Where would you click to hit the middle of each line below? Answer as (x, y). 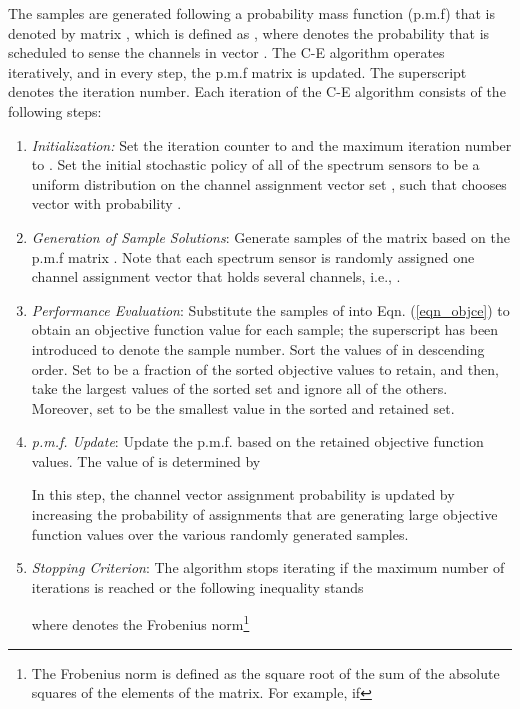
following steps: (55, 110)
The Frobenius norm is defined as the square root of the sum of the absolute (265, 672)
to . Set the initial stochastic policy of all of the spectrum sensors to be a (255, 164)
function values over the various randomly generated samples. (220, 533)
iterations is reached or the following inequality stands (197, 586)
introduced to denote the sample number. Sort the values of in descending (258, 348)
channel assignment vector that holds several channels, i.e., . (216, 276)
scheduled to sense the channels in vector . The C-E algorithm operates (226, 52)
